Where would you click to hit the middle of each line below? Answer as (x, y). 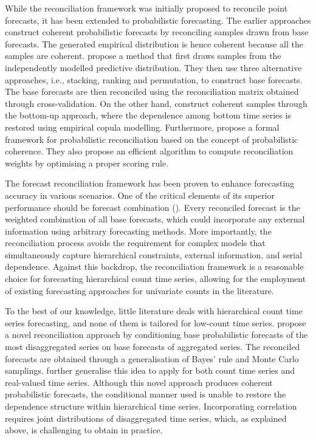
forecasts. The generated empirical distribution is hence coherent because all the (154, 43)
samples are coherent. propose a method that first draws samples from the (143, 56)
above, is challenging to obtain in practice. (84, 430)
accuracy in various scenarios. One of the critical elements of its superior (140, 195)
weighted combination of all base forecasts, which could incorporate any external (155, 219)
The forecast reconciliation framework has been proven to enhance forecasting (150, 183)
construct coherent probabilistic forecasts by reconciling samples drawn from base (157, 32)
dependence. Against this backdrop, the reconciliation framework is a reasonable (154, 266)
